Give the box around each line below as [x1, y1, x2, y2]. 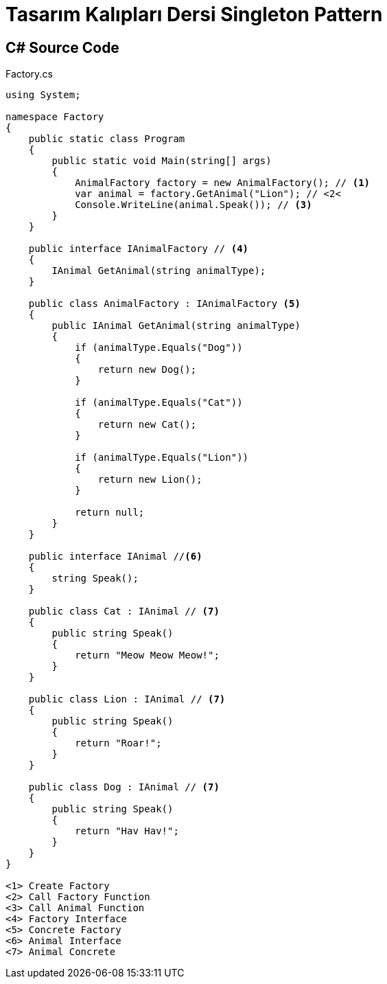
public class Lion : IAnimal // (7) [28, 694, 226, 705]
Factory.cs [5, 68, 53, 80]
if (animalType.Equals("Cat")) [75, 397, 243, 409]
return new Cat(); [97, 419, 197, 431]
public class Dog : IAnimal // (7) [28, 781, 220, 793]
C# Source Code [5, 38, 119, 56]
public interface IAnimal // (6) [28, 551, 202, 562]
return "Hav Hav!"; [75, 825, 179, 837]
